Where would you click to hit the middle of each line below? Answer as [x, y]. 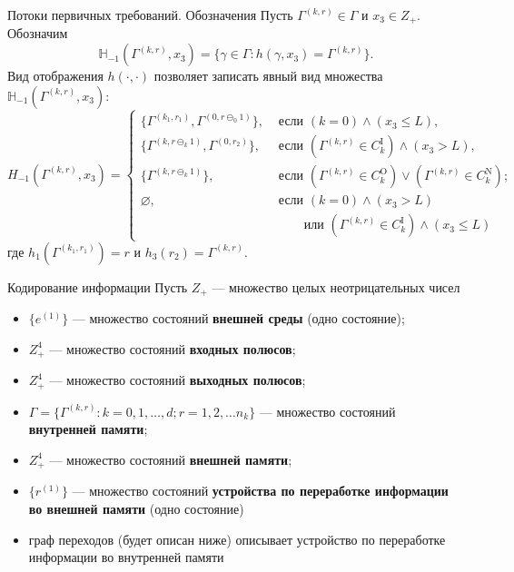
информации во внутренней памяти [126, 557]
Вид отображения [55, 76]
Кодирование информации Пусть [98, 286]
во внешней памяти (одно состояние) [136, 508]
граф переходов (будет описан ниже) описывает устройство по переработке [237, 539]
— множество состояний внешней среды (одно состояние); [238, 318]
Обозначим [38, 33]
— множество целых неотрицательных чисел [336, 286]
